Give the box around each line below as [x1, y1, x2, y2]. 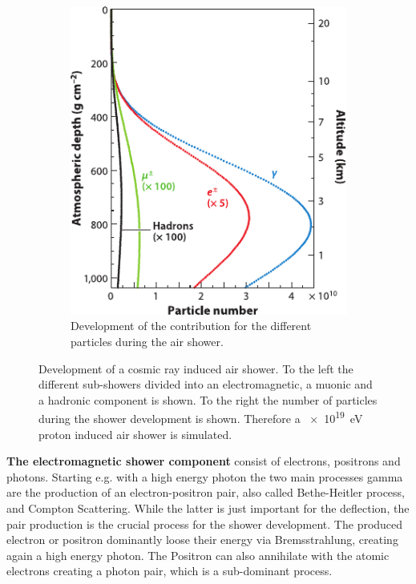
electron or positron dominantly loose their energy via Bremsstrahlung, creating [6, 531, 398, 548]
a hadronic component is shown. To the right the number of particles [38, 391, 378, 408]
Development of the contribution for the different [71, 317, 312, 334]
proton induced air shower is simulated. [38, 425, 232, 442]
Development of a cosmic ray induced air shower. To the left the [38, 360, 353, 377]
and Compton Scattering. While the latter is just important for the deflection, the [6, 500, 410, 517]
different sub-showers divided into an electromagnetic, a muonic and [38, 376, 373, 393]
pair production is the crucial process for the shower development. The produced [6, 515, 403, 532]
